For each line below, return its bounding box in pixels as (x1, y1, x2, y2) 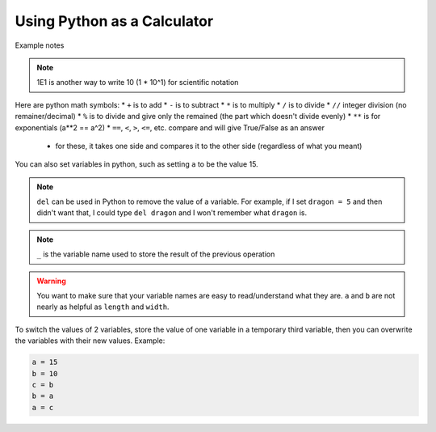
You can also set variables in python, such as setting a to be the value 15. (15, 159, 258, 169)
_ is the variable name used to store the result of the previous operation (36, 249, 275, 259)
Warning (36, 276, 66, 286)
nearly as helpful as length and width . (36, 302, 170, 311)
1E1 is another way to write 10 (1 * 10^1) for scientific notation (36, 78, 239, 87)
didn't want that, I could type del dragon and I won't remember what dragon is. (36, 208, 308, 218)
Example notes (15, 40, 65, 50)
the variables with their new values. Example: (15, 336, 166, 345)
